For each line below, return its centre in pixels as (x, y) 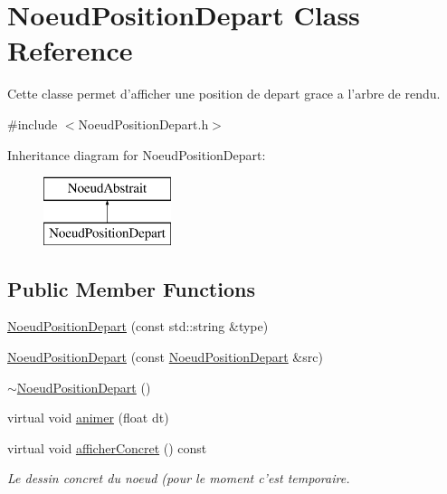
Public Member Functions (131, 288)
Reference (70, 50)
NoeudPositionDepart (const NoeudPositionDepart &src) (165, 357)
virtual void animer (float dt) (88, 418)
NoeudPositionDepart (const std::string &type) (138, 326)
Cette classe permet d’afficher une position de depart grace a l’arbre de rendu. (224, 94)
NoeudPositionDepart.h (143, 123)
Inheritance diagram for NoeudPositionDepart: (137, 154)
